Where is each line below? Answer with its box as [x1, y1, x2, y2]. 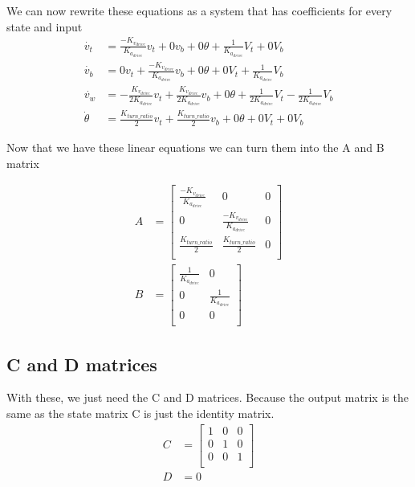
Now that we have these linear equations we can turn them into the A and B [6, 139, 384, 156]
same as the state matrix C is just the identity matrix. [6, 405, 275, 422]
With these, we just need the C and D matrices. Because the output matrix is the [6, 389, 409, 406]
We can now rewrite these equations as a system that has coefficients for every [6, 2, 393, 18]
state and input [6, 18, 83, 35]
